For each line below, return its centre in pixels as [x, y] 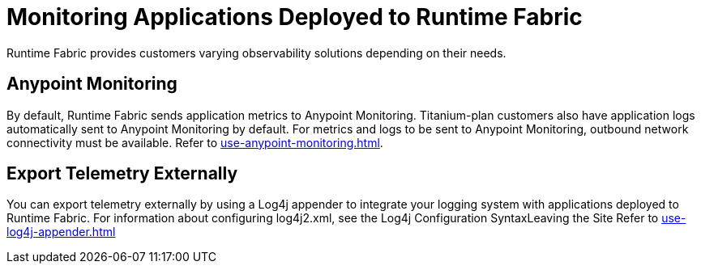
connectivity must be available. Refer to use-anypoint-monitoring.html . [195, 142]
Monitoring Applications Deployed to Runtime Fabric [295, 17]
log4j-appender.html [61, 232]
